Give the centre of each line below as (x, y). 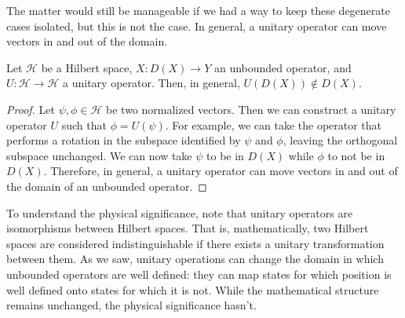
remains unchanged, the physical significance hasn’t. (131, 305)
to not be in (356, 155)
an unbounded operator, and (283, 67)
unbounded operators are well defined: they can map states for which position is (199, 274)
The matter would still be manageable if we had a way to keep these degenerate (198, 10)
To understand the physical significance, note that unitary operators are (180, 212)
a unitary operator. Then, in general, (151, 83)
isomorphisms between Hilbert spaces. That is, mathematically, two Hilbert (188, 228)
